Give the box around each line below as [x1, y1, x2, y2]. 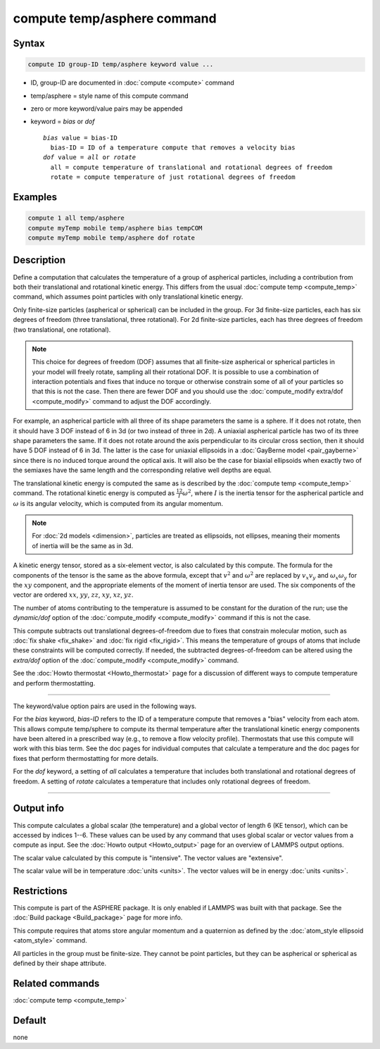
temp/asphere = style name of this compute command [30, 92, 189, 100]
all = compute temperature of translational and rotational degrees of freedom [50, 163, 333, 171]
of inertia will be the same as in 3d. [32, 541, 134, 550]
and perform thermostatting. [13, 678, 96, 687]
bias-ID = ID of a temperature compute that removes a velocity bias [50, 144, 296, 151]
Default [13, 1014, 46, 1026]
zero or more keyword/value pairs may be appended [30, 104, 183, 113]
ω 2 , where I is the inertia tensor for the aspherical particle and [182, 488, 364, 497]
